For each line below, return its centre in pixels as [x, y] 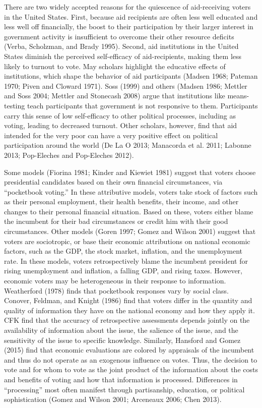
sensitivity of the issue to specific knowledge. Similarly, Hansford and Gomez [122, 340]
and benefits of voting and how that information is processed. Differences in [121, 379]
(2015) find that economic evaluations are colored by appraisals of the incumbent [129, 350]
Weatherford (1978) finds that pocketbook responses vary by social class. [116, 290]
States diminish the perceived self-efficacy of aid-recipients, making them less [123, 56]
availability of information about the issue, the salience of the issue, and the [121, 330]
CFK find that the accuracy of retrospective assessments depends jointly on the [127, 320]
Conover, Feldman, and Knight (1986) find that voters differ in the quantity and [128, 300]
